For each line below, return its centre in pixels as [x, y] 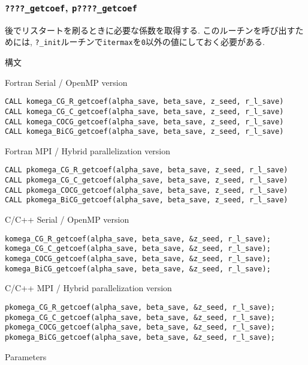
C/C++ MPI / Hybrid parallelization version [88, 288]
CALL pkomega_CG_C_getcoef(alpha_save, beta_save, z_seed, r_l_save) [147, 180]
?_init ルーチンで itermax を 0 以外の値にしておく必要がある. [150, 42]
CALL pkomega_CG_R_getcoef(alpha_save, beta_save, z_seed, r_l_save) [147, 170]
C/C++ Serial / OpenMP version [67, 219]
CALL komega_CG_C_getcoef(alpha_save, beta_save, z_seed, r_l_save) [144, 111]
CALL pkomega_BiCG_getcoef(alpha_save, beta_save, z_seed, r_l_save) [147, 200]
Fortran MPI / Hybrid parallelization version [88, 150]
